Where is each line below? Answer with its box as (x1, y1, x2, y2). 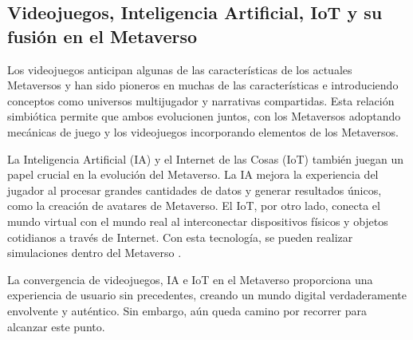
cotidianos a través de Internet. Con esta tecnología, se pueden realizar (7, 228, 353, 245)
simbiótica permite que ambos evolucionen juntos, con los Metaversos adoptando (7, 108, 401, 125)
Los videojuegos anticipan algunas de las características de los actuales (7, 61, 352, 77)
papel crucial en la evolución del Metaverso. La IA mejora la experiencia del (7, 166, 379, 183)
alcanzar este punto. (7, 318, 105, 334)
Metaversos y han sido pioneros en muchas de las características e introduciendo (7, 77, 399, 93)
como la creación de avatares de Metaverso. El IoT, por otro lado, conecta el (7, 197, 380, 214)
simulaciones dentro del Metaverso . (7, 244, 182, 261)
